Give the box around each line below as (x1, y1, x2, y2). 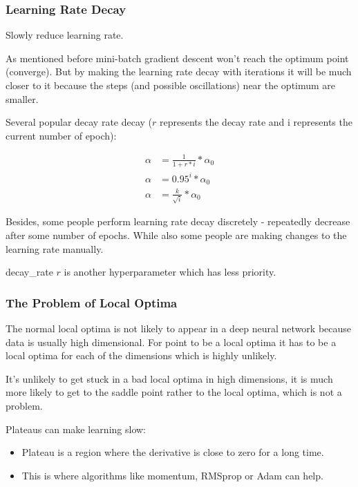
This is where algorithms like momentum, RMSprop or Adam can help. (21, 468, 323, 482)
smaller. (6, 91, 39, 106)
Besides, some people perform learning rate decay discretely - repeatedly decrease (6, 214, 350, 229)
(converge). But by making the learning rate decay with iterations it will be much (6, 64, 352, 79)
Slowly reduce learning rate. (6, 28, 124, 42)
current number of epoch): (6, 128, 117, 142)
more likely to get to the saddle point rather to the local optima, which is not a (6, 385, 342, 399)
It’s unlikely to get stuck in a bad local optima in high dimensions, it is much (6, 371, 333, 385)
